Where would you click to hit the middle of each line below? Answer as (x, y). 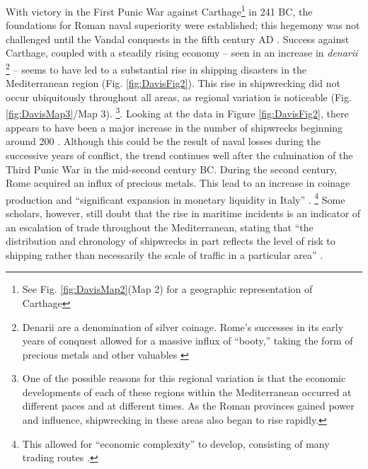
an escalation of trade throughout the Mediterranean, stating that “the (160, 227)
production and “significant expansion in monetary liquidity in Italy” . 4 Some (176, 198)
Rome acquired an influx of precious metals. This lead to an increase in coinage (178, 183)
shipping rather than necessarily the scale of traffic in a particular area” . (165, 254)
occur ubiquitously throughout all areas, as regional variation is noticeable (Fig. (179, 97)
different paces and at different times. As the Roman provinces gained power (188, 406)
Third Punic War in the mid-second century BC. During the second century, (172, 169)
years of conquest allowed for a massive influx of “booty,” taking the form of (188, 341)
